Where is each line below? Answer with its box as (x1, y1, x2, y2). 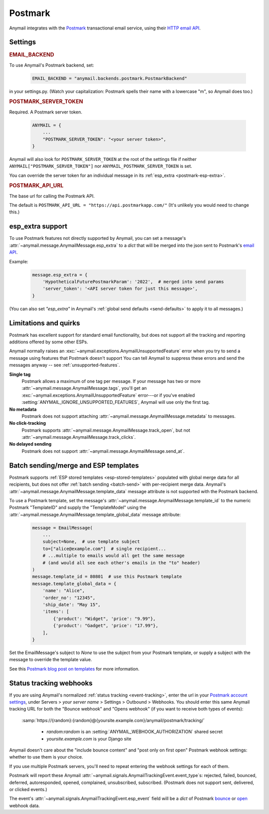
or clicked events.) (9, 786, 47, 792)
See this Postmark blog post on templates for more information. (9, 666, 139, 672)
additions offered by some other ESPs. (9, 339, 88, 345)
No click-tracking (9, 420, 46, 426)
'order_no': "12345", (42, 595, 96, 601)
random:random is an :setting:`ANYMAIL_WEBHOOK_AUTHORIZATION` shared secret (46, 729, 223, 735)
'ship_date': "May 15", (42, 602, 101, 607)
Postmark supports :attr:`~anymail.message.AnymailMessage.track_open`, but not (21, 427, 190, 433)
